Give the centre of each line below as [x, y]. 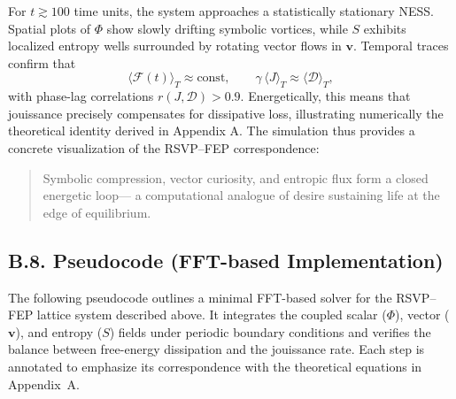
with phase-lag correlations [81, 96]
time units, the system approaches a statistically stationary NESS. [254, 11]
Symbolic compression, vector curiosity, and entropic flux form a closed [236, 177]
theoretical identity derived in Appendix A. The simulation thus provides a [212, 130]
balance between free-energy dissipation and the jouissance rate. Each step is [216, 349]
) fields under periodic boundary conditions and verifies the [270, 331]
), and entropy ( [59, 331]
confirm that [42, 62]
